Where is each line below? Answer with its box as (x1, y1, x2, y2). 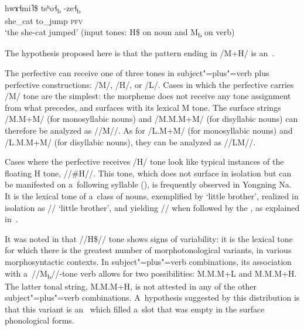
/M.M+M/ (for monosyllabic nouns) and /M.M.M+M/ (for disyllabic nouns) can (5, 113, 298, 125)
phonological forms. (5, 314, 74, 326)
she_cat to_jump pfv (5, 14, 83, 26)
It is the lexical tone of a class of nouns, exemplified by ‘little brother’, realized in (5, 189, 299, 202)
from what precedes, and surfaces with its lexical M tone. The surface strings (5, 101, 281, 113)
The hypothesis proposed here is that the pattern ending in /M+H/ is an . (5, 47, 275, 59)
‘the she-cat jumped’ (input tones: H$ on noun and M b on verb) (5, 26, 235, 40)
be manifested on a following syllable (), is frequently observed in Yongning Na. (5, 178, 292, 190)
